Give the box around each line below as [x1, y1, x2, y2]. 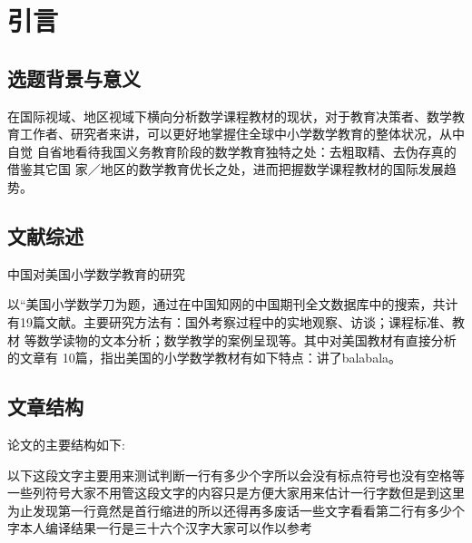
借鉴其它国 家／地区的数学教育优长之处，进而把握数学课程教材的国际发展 [7, 160, 444, 179]
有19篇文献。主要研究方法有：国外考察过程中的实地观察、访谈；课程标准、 [7, 312, 452, 331]
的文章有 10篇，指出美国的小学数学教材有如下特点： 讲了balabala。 [7, 348, 402, 367]
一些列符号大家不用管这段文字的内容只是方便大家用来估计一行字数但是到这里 [7, 483, 465, 502]
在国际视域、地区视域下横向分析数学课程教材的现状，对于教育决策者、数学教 [7, 106, 465, 125]
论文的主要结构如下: [7, 434, 125, 453]
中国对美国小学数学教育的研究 [7, 264, 185, 283]
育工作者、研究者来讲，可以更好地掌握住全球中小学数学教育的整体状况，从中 [7, 124, 465, 143]
